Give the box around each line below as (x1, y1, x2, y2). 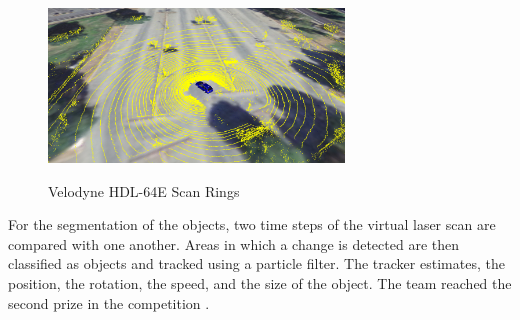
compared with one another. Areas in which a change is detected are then (8, 233, 459, 254)
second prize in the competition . (8, 292, 210, 313)
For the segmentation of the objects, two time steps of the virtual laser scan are (8, 214, 496, 235)
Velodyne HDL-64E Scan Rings (48, 180, 240, 201)
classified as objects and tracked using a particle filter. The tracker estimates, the (8, 253, 505, 274)
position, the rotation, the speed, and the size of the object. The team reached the (8, 273, 512, 294)
